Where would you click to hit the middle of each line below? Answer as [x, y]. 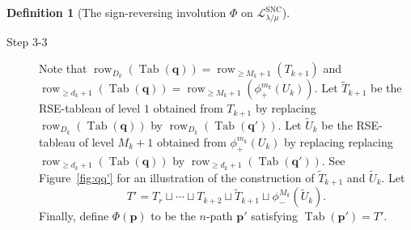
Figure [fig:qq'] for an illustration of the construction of [177, 177]
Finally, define [74, 216]
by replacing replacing [339, 141]
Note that [63, 68]
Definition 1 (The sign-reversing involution [117, 12]
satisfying [274, 216]
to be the [173, 216]
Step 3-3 [27, 41]
